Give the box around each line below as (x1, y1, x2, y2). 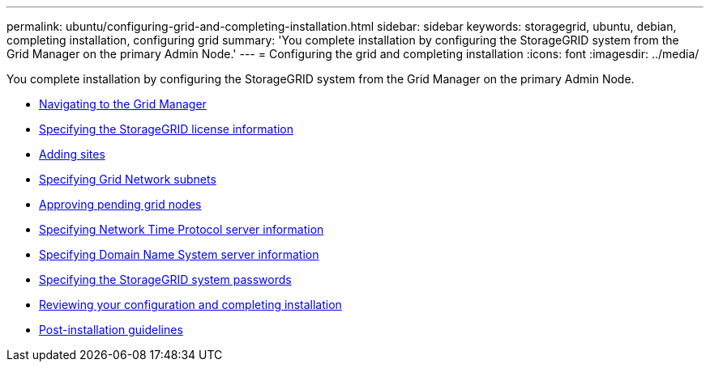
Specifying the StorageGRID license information (39, 122, 294, 136)
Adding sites (39, 147, 105, 161)
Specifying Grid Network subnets (39, 172, 216, 186)
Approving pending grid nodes (39, 197, 202, 211)
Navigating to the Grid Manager (39, 97, 207, 111)
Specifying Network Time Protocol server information (39, 222, 324, 236)
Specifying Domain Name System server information (39, 247, 319, 261)
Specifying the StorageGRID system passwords (39, 273, 292, 286)
